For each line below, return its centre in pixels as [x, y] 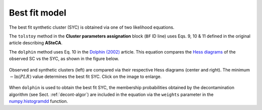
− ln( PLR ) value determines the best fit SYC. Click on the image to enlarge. [86, 76]
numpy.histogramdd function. [38, 101]
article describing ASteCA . [36, 43]
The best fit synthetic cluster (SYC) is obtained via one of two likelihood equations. [92, 27]
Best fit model [38, 13]
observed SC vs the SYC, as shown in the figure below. [64, 59]
